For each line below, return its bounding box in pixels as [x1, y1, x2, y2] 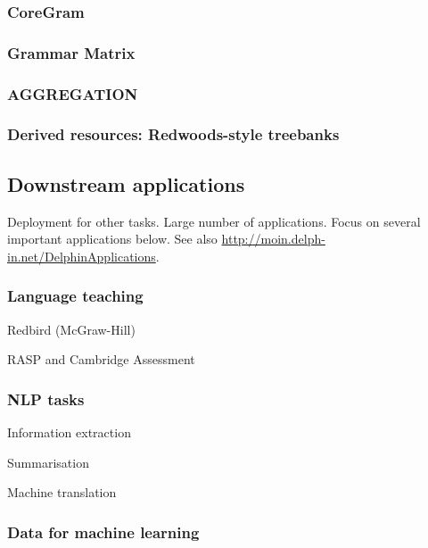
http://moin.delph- [221, 229, 325, 248]
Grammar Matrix [7, 41, 136, 63]
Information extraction [7, 422, 131, 441]
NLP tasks [7, 387, 85, 410]
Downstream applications [7, 170, 245, 197]
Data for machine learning [7, 520, 200, 543]
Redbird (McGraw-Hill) [7, 320, 136, 338]
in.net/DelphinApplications [7, 246, 156, 265]
